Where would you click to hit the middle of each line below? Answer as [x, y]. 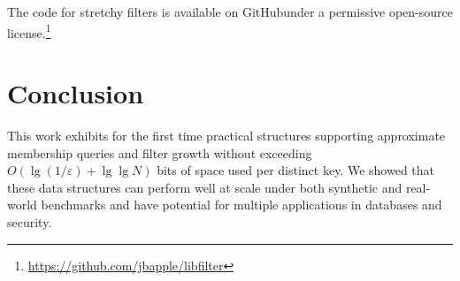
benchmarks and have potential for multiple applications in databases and [241, 205]
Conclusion [76, 93]
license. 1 [29, 31]
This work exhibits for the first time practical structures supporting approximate [226, 135]
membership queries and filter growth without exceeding [160, 152]
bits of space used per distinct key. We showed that [296, 170]
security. [30, 221]
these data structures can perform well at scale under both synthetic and [205, 187]
